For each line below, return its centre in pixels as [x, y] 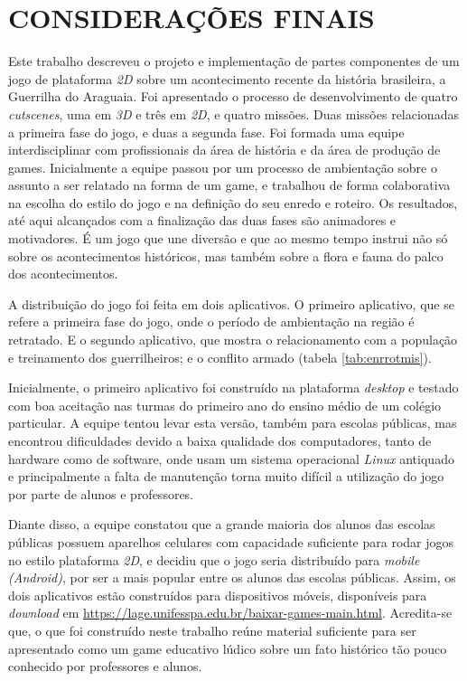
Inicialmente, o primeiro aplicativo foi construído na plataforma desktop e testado [233, 388]
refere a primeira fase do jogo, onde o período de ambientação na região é [211, 322]
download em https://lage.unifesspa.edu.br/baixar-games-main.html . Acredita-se [230, 613]
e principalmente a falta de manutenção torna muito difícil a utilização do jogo [226, 476]
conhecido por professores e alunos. [105, 666]
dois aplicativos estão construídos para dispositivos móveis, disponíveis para [218, 595]
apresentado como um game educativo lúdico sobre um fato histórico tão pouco [228, 648]
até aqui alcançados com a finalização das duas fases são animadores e [202, 220]
